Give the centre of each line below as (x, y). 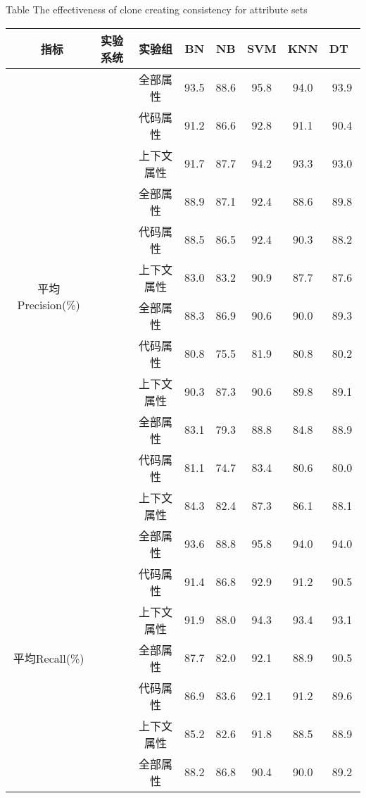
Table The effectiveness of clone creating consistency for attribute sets (157, 9)
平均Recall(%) (49, 658)
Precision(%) (49, 305)
